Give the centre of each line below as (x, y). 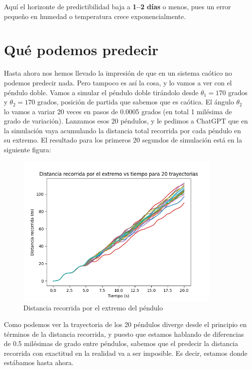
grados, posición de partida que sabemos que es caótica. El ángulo (135, 102)
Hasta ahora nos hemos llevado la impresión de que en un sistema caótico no (118, 73)
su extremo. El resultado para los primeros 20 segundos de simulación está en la (123, 140)
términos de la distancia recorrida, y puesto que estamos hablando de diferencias (124, 334)
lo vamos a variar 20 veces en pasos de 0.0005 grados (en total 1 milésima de (118, 111)
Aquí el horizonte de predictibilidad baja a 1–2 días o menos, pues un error (117, 6)
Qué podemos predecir (81, 50)
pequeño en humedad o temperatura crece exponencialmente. (95, 16)
